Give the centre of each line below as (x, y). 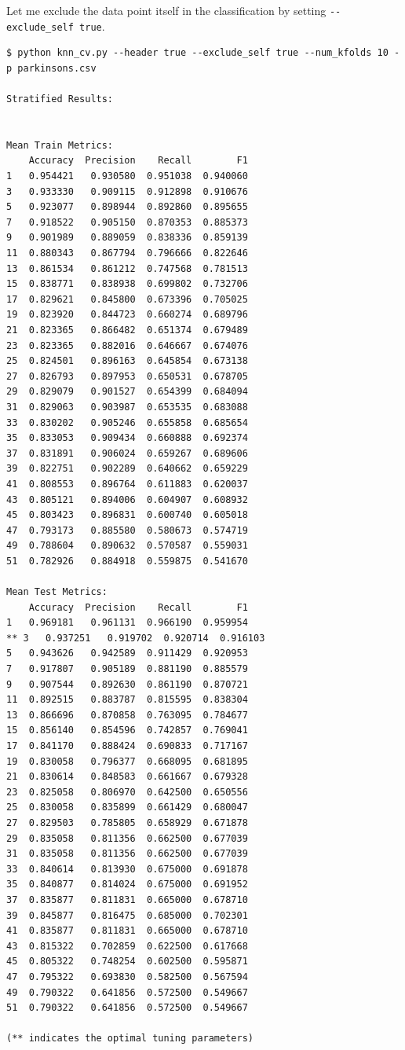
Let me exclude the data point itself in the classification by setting (166, 10)
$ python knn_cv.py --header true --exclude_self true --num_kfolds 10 (197, 53)
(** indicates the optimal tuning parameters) (130, 1039)
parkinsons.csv (57, 68)
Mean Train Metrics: (60, 145)
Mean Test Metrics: (57, 592)
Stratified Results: (60, 99)
